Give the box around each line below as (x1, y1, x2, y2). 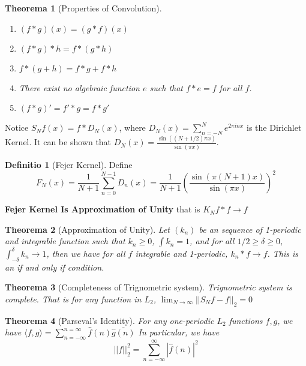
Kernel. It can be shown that (5, 136, 112, 148)
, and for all (190, 235, 235, 247)
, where (119, 121, 146, 134)
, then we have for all (46, 247, 125, 259)
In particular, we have (138, 326, 220, 338)
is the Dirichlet (247, 121, 302, 134)
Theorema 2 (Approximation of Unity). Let (5, 223, 170, 235)
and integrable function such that (5, 235, 125, 247)
